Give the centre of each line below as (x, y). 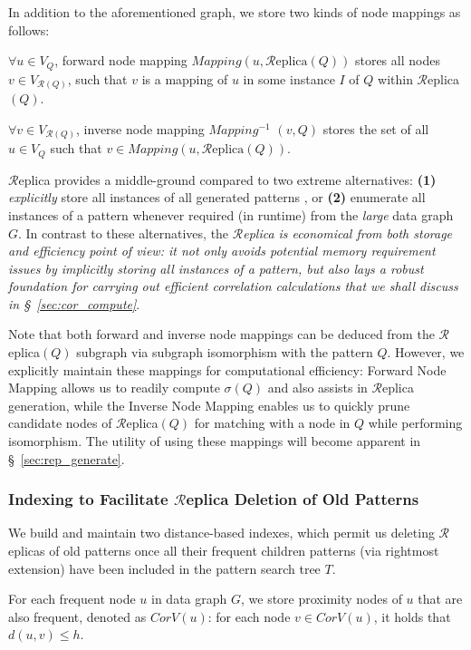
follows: (29, 29)
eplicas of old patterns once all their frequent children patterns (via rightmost (224, 551)
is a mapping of (185, 78)
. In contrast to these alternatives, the (124, 233)
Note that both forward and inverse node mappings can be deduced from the (221, 334)
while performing (415, 423)
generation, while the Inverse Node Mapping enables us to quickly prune (209, 405)
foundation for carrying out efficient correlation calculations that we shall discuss (233, 286)
